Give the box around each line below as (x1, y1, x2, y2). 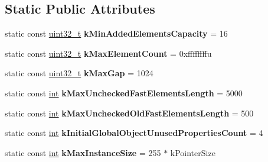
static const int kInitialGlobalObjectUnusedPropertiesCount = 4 (5, 127, 263, 139)
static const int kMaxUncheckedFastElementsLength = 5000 (5, 86, 243, 99)
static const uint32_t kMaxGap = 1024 (5, 67, 153, 79)
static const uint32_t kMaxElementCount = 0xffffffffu (5, 47, 212, 59)
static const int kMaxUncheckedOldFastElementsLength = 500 (5, 106, 254, 119)
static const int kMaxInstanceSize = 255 (5, 146, 161, 158)
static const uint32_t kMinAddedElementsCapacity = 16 (5, 27, 228, 40)
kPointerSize (170, 146, 215, 158)
